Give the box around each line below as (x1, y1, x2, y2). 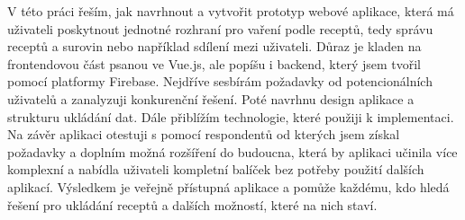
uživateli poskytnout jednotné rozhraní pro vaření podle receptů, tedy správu (7, 19, 433, 38)
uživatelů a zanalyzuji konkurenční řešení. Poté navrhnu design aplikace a (7, 89, 415, 108)
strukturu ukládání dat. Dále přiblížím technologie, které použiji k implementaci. (7, 107, 454, 126)
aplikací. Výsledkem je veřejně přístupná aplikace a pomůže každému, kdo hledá (7, 177, 450, 196)
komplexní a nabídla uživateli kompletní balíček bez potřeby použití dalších (7, 160, 424, 179)
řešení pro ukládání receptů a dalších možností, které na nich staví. (7, 195, 378, 214)
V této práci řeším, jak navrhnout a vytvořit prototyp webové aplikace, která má (7, 2, 454, 20)
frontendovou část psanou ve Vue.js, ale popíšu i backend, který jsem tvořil (7, 54, 422, 73)
